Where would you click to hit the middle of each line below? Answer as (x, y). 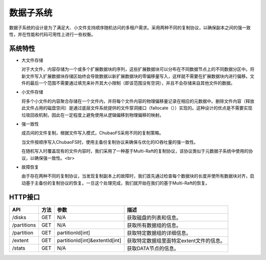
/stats (19, 248)
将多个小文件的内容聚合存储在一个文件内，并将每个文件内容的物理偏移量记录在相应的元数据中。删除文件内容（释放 (138, 101)
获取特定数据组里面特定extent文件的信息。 (176, 240)
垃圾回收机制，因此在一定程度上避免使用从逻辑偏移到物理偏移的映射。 (93, 115)
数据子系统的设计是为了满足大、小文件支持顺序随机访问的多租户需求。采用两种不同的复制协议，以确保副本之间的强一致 (130, 28)
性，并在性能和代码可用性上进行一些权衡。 (52, 34)
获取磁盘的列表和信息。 (154, 218)
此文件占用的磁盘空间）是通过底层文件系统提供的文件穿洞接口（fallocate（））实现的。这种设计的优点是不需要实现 (137, 108)
